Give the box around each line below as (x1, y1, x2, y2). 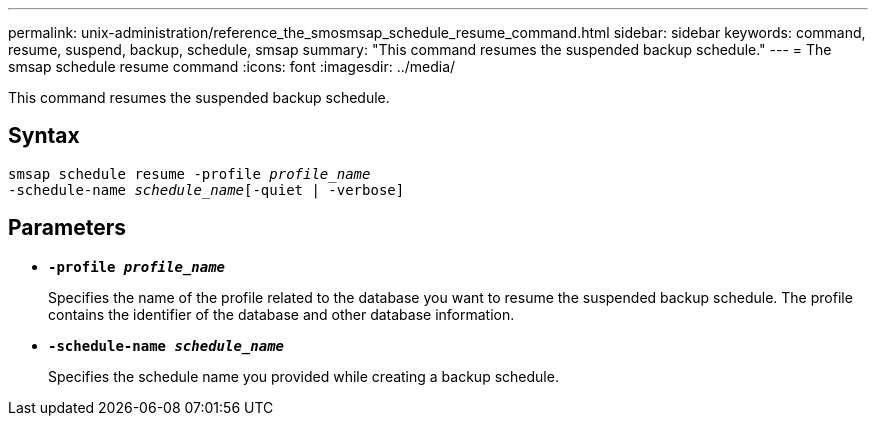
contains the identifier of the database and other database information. (48, 305, 515, 323)
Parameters (8, 215, 126, 241)
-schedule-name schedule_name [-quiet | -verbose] (8, 181, 405, 198)
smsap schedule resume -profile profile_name (8, 165, 371, 182)
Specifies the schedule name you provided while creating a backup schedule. (48, 367, 559, 385)
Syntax (8, 123, 80, 149)
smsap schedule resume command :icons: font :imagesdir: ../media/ (8, 58, 456, 75)
